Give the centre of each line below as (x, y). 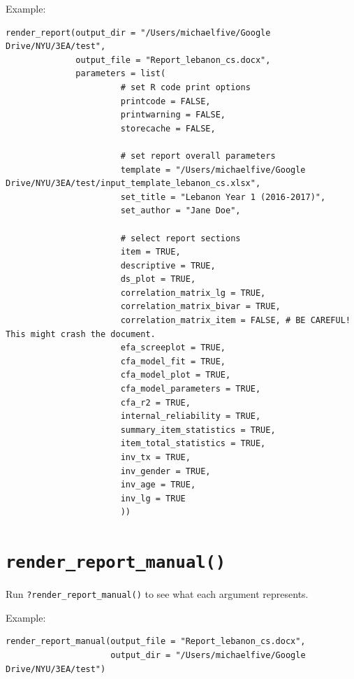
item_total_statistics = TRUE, (193, 444)
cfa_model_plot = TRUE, (176, 375)
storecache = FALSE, (168, 128)
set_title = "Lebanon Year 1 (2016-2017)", (223, 197)
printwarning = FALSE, (173, 115)
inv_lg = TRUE (153, 498)
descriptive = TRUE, (168, 265)
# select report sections (180, 238)
